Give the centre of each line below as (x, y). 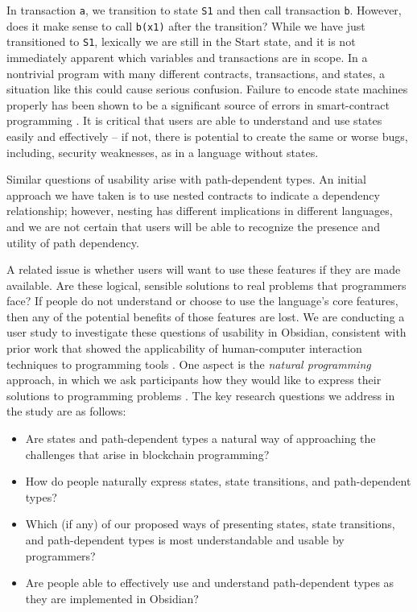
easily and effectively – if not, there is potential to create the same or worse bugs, (207, 136)
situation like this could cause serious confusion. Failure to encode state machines (207, 89)
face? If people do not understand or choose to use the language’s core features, (202, 301)
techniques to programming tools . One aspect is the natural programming (189, 364)
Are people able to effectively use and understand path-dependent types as (210, 583)
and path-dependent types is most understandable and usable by (185, 540)
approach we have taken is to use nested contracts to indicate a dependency (193, 194)
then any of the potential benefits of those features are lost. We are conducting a (206, 316)
